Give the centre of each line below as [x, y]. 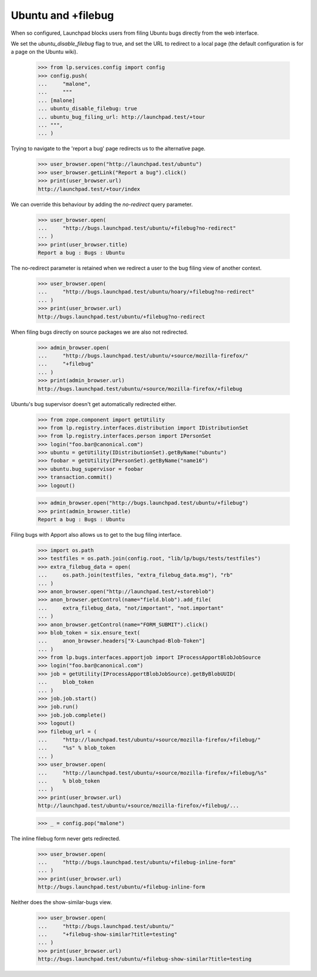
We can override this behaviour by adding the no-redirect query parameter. [102, 204]
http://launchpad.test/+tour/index [89, 189]
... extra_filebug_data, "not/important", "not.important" [131, 608]
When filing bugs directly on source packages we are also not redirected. [100, 332]
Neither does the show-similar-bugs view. [61, 902]
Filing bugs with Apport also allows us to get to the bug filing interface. [96, 535]
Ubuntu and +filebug [63, 15]
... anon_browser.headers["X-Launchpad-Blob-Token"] [122, 641]
